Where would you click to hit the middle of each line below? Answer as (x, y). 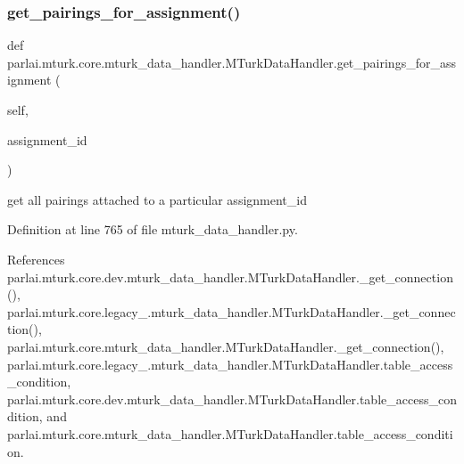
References (36, 259)
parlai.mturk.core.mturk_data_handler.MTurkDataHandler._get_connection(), (226, 346)
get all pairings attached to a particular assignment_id (157, 199)
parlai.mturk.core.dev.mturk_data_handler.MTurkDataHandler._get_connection (230, 277)
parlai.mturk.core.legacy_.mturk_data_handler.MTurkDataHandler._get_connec (232, 311)
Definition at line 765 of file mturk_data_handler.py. (153, 229)
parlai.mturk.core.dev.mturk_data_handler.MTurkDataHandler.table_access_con (232, 399)
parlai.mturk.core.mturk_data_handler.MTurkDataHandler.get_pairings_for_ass (232, 62)
